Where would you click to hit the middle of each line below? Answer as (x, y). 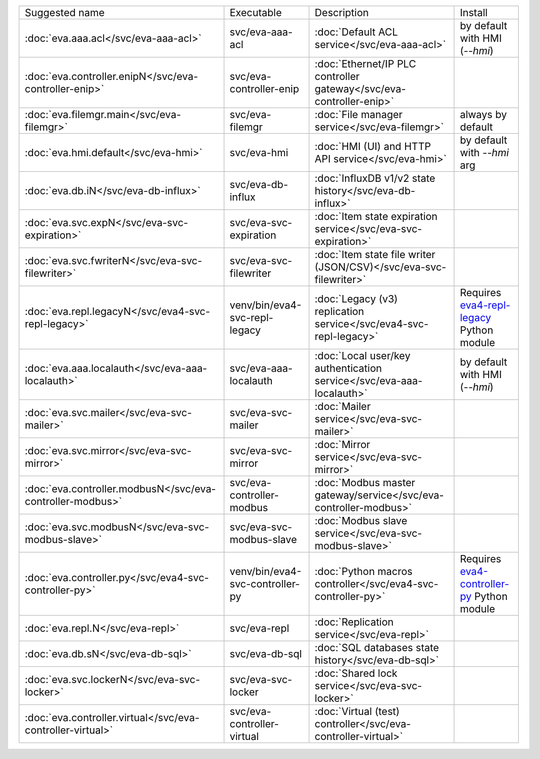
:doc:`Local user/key (362, 355)
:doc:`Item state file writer (375, 254)
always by (483, 114)
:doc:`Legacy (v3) (356, 298)
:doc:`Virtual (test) (357, 711)
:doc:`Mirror (342, 444)
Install (474, 12)
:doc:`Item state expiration (376, 216)
